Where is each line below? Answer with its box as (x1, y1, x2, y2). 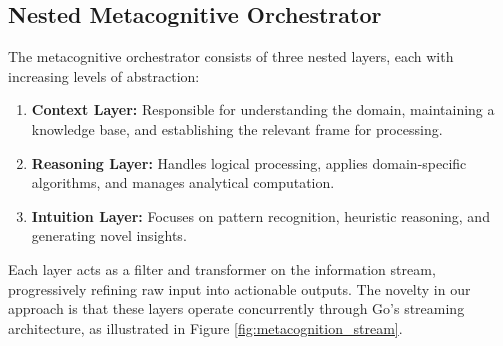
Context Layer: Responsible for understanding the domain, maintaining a (31, 99, 495, 120)
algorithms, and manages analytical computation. (31, 172, 335, 193)
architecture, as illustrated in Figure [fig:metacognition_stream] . (8, 317, 403, 338)
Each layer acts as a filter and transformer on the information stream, (8, 258, 436, 279)
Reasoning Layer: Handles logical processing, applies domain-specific (31, 152, 467, 173)
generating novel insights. (31, 225, 187, 246)
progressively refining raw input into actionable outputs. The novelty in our (8, 278, 471, 299)
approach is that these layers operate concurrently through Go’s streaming (8, 298, 465, 319)
